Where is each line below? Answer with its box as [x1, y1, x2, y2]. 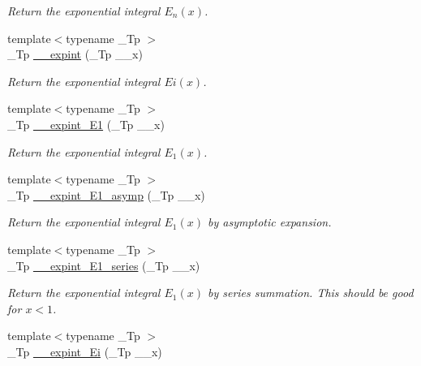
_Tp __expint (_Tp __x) [7, 45, 143, 62]
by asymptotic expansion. [207, 213, 332, 230]
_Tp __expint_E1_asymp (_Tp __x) [7, 186, 205, 203]
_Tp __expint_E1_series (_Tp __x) [7, 256, 200, 273]
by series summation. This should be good [207, 284, 414, 301]
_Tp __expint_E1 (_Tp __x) [7, 115, 165, 132]
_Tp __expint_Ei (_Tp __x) [7, 342, 162, 360]
